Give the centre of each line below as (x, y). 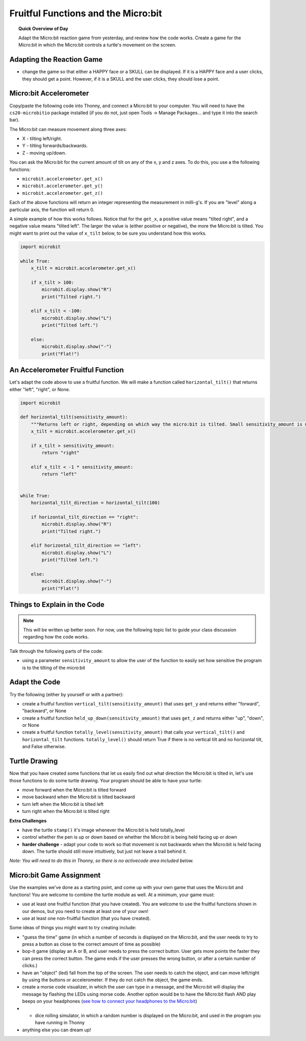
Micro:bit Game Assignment (55, 875)
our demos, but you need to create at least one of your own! (85, 911)
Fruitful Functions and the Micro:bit (86, 13)
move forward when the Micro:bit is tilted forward (74, 790)
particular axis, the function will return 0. (52, 210)
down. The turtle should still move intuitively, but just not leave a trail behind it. (105, 851)
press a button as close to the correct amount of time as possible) (91, 944)
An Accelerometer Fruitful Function (67, 370)
